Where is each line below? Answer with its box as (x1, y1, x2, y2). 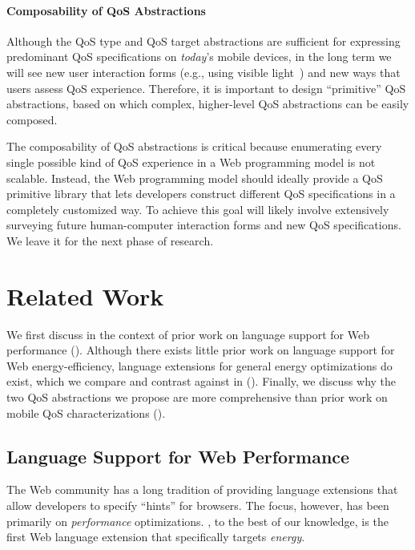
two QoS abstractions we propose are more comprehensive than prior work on (6, 389, 388, 406)
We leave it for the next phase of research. (6, 232, 214, 249)
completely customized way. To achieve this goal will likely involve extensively (6, 200, 389, 217)
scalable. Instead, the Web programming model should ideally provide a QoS (6, 169, 383, 186)
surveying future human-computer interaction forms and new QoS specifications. (6, 216, 401, 233)
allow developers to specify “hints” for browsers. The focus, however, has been (6, 497, 389, 513)
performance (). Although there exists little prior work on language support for (6, 342, 395, 358)
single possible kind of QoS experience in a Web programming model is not (6, 153, 376, 170)
